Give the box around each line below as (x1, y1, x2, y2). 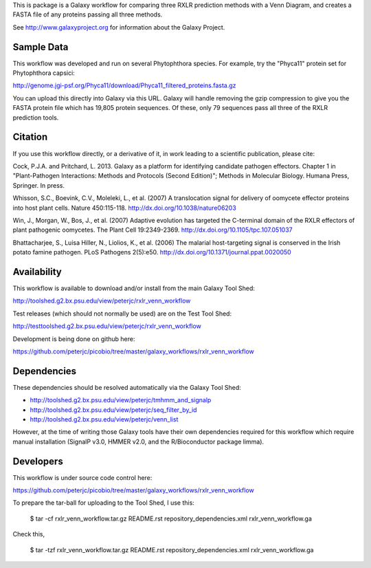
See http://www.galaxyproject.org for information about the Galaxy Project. (12, 23, 225, 31)
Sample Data (12, 41, 69, 53)
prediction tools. (12, 113, 59, 122)
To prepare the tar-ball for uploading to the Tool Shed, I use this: (12, 499, 195, 507)
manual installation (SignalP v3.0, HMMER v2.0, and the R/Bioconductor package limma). (12, 437, 265, 446)
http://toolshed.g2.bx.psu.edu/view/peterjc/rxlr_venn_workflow (12, 296, 191, 305)
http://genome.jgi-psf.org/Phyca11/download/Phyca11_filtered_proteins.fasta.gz (12, 81, 236, 89)
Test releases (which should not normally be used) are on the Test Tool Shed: (12, 309, 232, 318)
